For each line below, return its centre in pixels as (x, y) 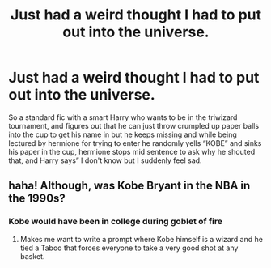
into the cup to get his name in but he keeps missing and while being (123, 134)
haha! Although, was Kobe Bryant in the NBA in (129, 186)
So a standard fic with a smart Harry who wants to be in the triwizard (123, 117)
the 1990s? (37, 199)
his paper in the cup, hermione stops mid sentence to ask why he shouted (132, 151)
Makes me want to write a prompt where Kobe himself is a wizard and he (141, 239)
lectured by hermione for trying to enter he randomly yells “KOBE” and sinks (135, 143)
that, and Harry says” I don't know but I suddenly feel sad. (105, 160)
